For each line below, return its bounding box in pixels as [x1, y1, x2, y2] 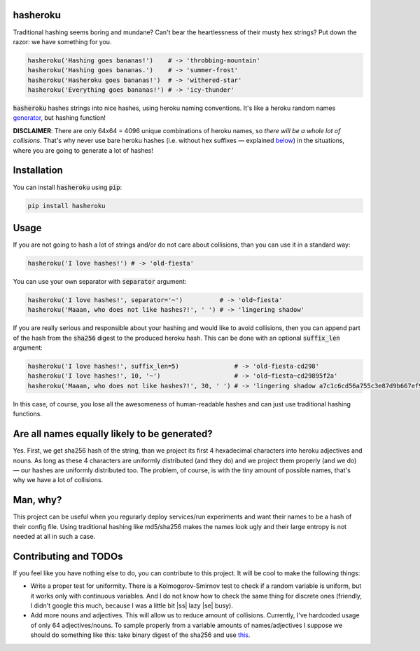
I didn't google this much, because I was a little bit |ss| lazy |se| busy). [30, 601, 234, 610]
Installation [13, 165, 63, 177]
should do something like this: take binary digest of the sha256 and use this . [30, 631, 251, 639]
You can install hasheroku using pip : [13, 183, 122, 191]
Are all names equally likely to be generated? [13, 428, 213, 440]
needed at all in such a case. [13, 533, 96, 541]
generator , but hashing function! [13, 114, 106, 122]
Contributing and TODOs [13, 550, 123, 562]
